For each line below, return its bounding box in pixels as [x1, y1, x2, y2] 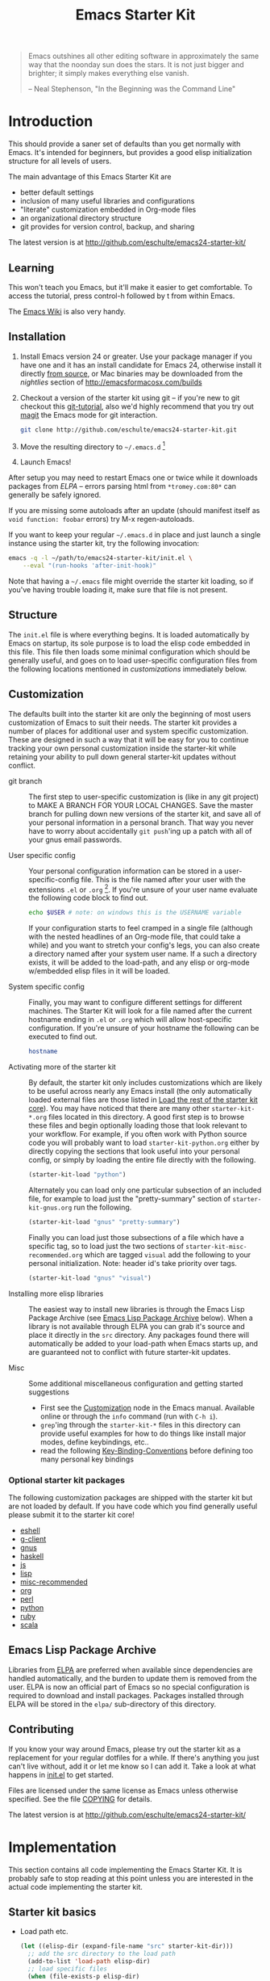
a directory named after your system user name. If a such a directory [28, 949, 257, 959]
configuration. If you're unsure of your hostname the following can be [28, 1024, 260, 1033]
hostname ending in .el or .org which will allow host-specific [28, 1015, 232, 1024]
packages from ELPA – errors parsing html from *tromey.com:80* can [8, 482, 236, 491]
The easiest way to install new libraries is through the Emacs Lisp [28, 1304, 245, 1314]
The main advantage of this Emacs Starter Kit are [8, 172, 172, 182]
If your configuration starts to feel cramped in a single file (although [28, 923, 253, 933]
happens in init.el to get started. [8, 1769, 114, 1779]
